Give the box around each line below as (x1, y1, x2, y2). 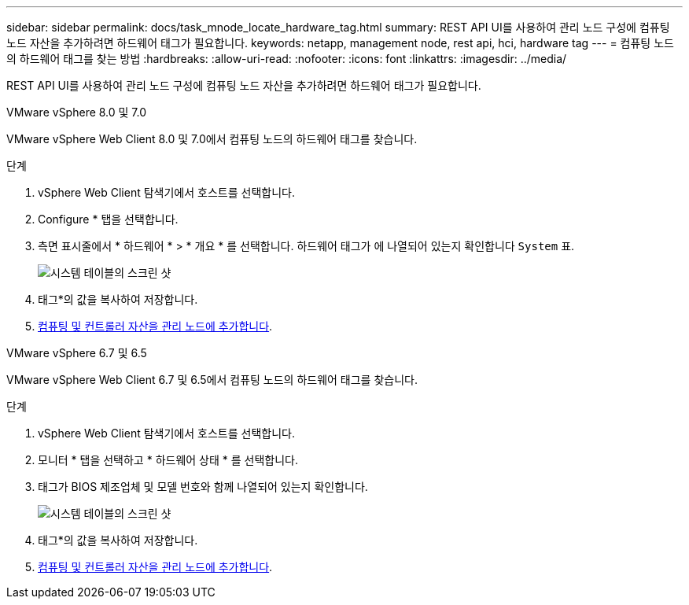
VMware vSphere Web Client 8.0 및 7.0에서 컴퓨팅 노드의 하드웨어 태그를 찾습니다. (6, 132, 418, 146)
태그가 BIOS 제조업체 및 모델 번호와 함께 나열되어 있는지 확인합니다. (38, 480, 368, 493)
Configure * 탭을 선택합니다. (38, 212, 179, 226)
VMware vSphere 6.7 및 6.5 (6, 346, 147, 360)
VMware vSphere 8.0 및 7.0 (6, 105, 147, 119)
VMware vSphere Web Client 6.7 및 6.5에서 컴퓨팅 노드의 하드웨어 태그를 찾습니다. (6, 373, 418, 386)
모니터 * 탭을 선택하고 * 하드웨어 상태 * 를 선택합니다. (38, 453, 298, 467)
